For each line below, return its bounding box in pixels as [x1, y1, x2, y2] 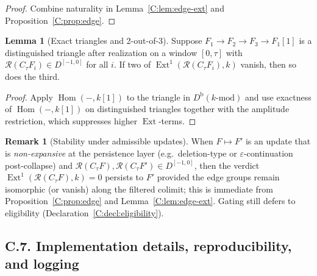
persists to [105, 171, 144, 183]
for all [86, 58, 109, 71]
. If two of [113, 58, 151, 71]
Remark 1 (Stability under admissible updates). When [5, 135, 213, 147]
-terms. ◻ [158, 114, 196, 127]
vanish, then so [240, 58, 297, 71]
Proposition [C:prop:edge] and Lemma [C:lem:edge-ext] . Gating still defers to [5, 194, 296, 207]
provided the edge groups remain [157, 171, 280, 183]
